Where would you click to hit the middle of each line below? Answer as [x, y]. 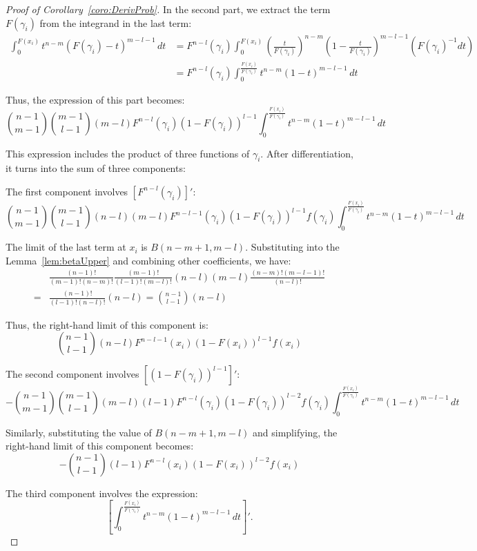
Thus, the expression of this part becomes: [95, 99]
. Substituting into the [292, 247]
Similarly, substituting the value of [79, 432]
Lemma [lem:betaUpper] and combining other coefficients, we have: [148, 260]
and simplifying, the [295, 432]
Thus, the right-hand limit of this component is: [107, 324]
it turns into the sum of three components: [96, 168]
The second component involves [72, 374]
